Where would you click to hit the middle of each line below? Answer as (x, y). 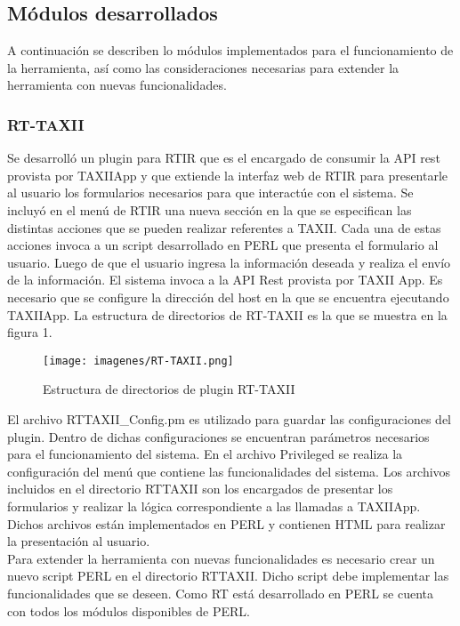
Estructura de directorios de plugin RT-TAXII (169, 389)
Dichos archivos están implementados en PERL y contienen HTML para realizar (226, 523)
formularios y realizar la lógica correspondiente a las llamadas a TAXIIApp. (214, 506)
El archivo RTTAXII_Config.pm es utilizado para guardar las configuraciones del (230, 418)
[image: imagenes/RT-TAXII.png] (138, 361)
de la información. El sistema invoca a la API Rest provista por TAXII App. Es (225, 280)
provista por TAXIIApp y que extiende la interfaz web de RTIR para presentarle (228, 175)
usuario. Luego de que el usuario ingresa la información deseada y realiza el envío (229, 262)
